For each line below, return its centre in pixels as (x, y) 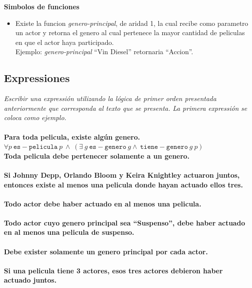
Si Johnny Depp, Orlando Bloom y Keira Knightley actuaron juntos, (122, 175)
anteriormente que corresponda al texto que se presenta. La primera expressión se (126, 108)
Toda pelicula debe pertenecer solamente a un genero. (97, 155)
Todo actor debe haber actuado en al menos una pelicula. (103, 203)
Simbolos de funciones (42, 6)
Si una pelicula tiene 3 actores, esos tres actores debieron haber (113, 270)
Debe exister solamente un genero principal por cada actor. (106, 251)
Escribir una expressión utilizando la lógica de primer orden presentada (110, 98)
